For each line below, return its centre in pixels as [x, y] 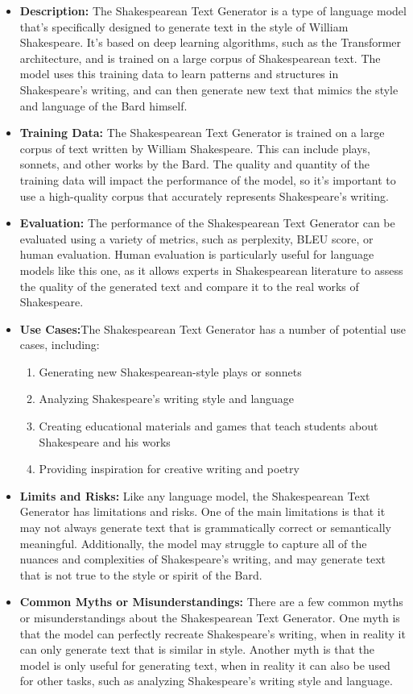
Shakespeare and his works [105, 441]
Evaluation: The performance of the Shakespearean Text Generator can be [207, 223]
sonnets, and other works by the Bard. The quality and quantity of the [194, 164]
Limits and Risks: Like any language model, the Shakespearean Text [195, 495]
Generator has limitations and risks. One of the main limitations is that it [202, 511]
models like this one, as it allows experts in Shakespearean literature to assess [211, 270]
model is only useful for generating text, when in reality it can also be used [205, 665]
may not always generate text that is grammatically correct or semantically [205, 528]
